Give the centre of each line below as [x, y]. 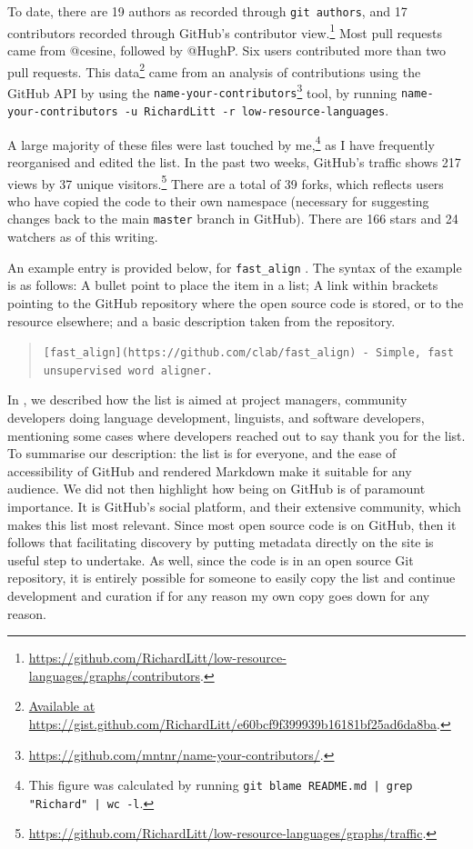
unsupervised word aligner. [128, 370]
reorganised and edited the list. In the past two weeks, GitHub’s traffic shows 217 [234, 161]
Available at [62, 706]
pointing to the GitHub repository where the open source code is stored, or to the [236, 302]
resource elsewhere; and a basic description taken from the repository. [201, 320]
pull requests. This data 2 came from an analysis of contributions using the [214, 70]
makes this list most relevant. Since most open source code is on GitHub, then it [232, 524]
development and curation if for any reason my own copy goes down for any [219, 595]
